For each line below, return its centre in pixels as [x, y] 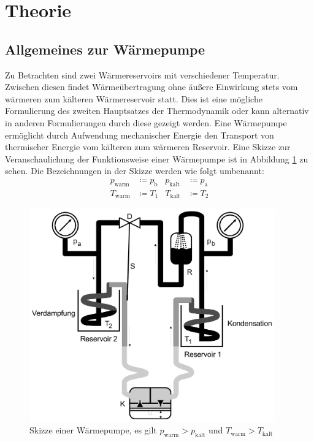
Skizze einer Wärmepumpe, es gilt [93, 430]
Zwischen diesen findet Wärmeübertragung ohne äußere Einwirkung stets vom [151, 87]
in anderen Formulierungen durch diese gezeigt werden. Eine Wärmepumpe [146, 122]
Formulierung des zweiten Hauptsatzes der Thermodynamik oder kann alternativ [157, 111]
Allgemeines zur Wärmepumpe [105, 49]
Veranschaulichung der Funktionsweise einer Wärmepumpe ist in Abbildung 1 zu [157, 158]
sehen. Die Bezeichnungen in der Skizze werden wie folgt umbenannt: [135, 171]
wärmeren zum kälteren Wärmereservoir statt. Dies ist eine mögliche [134, 98]
